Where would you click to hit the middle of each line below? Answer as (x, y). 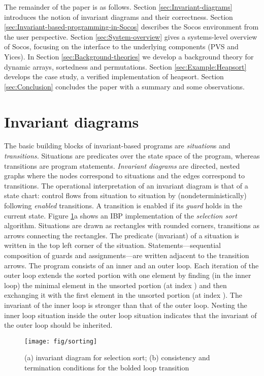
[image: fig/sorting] (61, 341)
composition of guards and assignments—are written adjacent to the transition (127, 255)
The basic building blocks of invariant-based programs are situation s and (117, 146)
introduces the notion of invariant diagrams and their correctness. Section (119, 17)
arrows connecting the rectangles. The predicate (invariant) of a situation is (122, 235)
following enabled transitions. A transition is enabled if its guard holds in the (123, 206)
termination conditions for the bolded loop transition (107, 367)
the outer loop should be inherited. (58, 325)
